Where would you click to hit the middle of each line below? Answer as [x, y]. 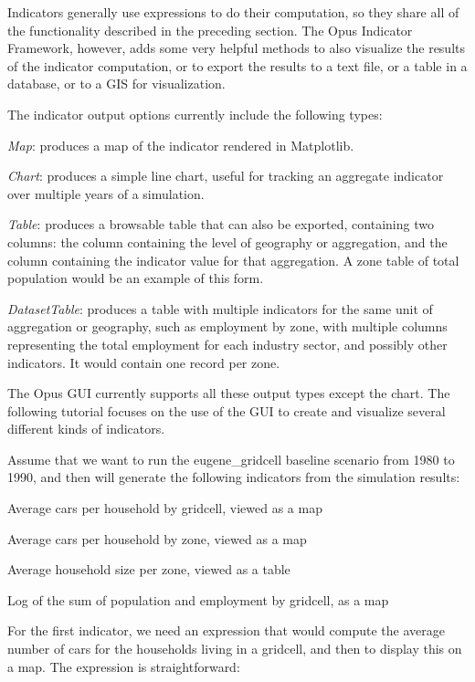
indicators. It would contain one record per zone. [144, 362]
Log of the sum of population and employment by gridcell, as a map [198, 599]
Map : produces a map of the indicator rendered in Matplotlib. [181, 145]
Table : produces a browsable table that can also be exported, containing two [221, 224]
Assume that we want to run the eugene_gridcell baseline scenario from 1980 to [231, 459]
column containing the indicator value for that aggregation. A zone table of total [233, 260]
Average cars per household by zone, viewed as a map [157, 538]
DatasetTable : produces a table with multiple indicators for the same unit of [220, 308]
